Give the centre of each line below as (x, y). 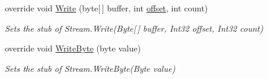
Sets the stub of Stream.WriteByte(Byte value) (90, 68)
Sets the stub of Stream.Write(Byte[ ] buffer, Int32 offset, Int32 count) (134, 28)
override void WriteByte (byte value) (73, 48)
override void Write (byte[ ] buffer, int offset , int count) (107, 8)
